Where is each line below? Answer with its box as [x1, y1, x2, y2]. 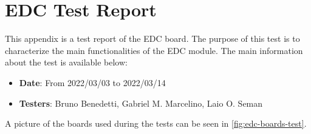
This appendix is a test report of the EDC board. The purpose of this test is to [5, 32, 300, 45]
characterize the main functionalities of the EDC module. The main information [5, 44, 303, 56]
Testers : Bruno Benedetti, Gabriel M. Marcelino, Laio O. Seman [19, 96, 263, 109]
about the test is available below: [5, 56, 128, 69]
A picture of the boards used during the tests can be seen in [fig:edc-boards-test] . [5, 117, 307, 130]
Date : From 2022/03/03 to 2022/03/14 [19, 76, 166, 89]
